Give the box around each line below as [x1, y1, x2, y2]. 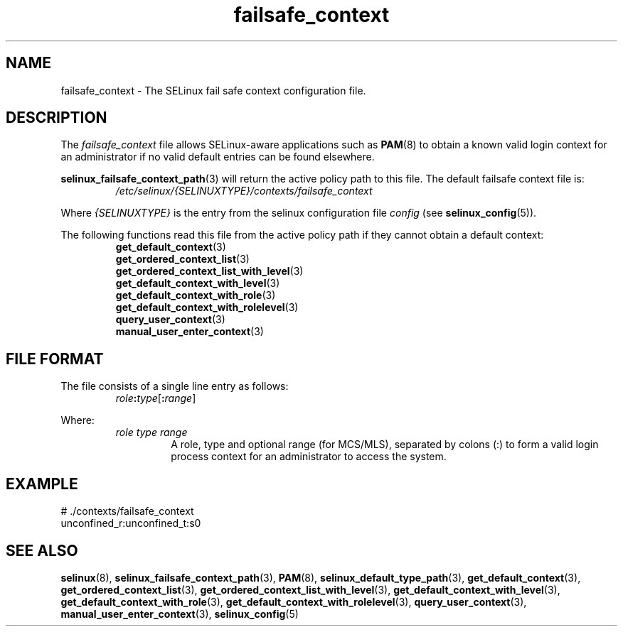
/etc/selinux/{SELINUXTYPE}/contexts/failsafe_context [115, 185, 373, 197]
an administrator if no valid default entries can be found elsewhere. [60, 151, 375, 163]
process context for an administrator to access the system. [171, 450, 447, 463]
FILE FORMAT [6, 349, 104, 368]
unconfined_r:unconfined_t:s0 [60, 517, 201, 530]
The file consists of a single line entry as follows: [60, 380, 289, 393]
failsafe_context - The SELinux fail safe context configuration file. [60, 84, 366, 97]
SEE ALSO [6, 541, 78, 560]
